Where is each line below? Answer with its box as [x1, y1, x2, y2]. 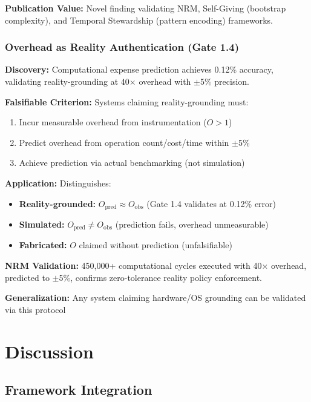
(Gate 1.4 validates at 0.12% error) [146, 197, 277, 209]
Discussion [5, 338, 94, 363]
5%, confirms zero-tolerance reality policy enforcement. [59, 271, 262, 283]
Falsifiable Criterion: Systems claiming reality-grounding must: [5, 95, 249, 108]
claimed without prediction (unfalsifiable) [79, 239, 232, 251]
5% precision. [200, 75, 249, 87]
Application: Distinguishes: [5, 176, 111, 189]
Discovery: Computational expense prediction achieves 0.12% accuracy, [5, 63, 273, 76]
